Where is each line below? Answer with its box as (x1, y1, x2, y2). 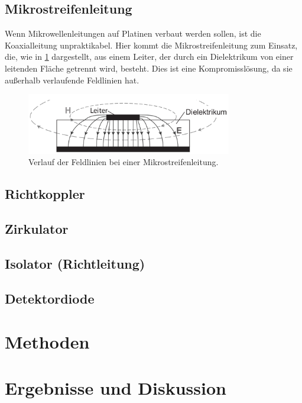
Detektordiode (5, 289, 95, 307)
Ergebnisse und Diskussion (5, 376, 226, 400)
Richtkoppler (5, 185, 85, 203)
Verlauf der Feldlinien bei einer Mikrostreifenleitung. (28, 156, 219, 168)
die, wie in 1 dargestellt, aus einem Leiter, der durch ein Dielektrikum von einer (5, 50, 294, 63)
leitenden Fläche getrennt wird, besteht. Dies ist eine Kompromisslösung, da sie (5, 62, 293, 74)
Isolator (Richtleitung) (5, 254, 145, 272)
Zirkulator (5, 219, 69, 237)
